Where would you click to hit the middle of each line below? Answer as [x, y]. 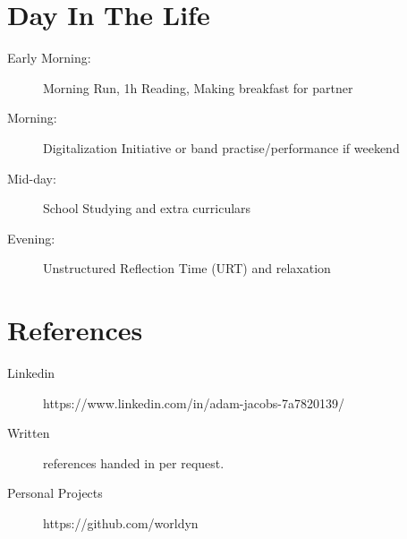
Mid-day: [32, 178]
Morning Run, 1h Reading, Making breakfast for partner [198, 87]
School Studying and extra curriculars [147, 208]
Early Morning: [49, 58]
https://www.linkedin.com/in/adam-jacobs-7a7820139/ [194, 402]
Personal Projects [55, 493]
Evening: [31, 238]
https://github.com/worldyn [121, 522]
